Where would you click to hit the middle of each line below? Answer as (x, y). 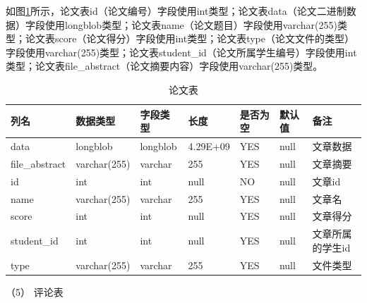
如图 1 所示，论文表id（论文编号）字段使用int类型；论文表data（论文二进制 (176, 11)
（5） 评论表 (35, 291)
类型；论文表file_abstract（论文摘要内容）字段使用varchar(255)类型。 (164, 66)
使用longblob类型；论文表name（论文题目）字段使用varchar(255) (191, 24)
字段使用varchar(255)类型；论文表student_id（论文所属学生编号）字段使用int (181, 52)
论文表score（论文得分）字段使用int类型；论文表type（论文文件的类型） (190, 38)
